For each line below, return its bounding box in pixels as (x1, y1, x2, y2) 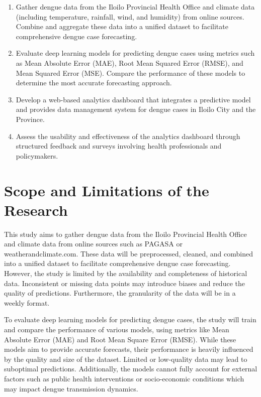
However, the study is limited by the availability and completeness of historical (4, 268, 247, 278)
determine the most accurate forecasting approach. (16, 77, 172, 88)
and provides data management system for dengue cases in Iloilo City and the (16, 104, 256, 114)
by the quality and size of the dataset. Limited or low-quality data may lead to (4, 353, 247, 364)
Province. (16, 113, 45, 124)
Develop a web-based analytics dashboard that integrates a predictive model (16, 94, 251, 104)
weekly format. (4, 297, 50, 308)
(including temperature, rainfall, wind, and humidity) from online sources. (16, 11, 244, 22)
